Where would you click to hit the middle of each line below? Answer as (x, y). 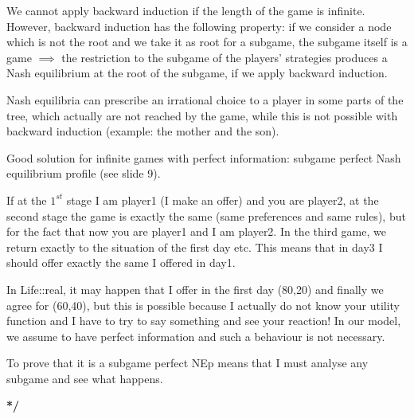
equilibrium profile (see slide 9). (84, 173)
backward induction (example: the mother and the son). (143, 131)
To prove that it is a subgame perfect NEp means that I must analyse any (187, 363)
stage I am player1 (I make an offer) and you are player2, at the (223, 200)
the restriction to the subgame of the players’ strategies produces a (225, 57)
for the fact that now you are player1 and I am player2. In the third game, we (196, 231)
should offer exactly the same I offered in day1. (121, 262)
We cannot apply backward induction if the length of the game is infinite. (186, 10)
